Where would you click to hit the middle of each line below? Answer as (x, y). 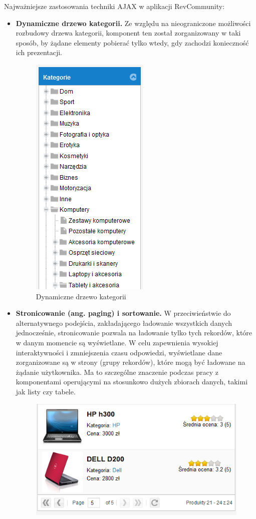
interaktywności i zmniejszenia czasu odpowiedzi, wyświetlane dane (119, 352)
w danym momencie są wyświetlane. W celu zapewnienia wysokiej (117, 342)
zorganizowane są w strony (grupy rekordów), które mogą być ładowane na (131, 362)
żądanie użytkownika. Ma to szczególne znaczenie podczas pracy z (117, 372)
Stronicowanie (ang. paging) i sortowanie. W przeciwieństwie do (123, 313)
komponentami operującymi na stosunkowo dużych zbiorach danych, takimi (132, 382)
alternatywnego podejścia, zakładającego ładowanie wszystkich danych (124, 323)
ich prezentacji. (39, 52)
